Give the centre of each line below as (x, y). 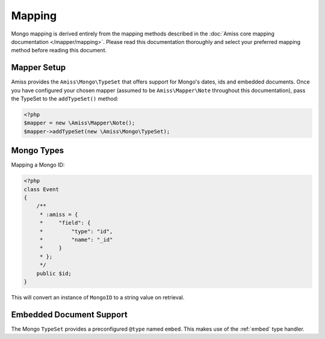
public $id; (54, 273)
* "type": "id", (76, 231)
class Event (42, 189)
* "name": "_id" (76, 240)
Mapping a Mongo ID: (38, 165)
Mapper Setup (39, 68)
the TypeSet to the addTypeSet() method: (65, 99)
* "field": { (65, 223)
